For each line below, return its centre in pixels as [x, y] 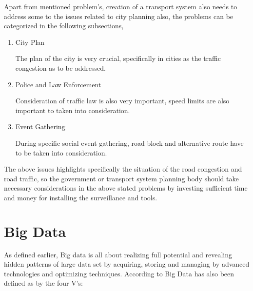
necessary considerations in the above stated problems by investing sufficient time [126, 188]
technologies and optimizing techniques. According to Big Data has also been [119, 273]
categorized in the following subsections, [64, 26]
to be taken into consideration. [61, 152]
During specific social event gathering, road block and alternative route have [129, 143]
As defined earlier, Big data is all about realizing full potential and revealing [118, 254]
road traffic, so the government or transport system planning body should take [121, 178]
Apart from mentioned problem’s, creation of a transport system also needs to [121, 6]
